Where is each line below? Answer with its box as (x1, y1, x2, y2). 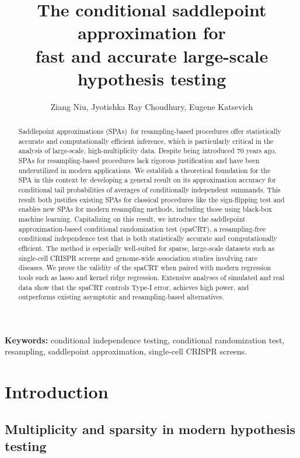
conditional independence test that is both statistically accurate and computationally (18, 233, 277, 243)
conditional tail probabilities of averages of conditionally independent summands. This (18, 185, 281, 195)
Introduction (5, 380, 109, 404)
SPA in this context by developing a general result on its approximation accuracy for (18, 175, 276, 185)
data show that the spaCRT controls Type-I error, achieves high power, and (18, 282, 249, 292)
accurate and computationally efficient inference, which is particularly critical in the (18, 136, 274, 146)
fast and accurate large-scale (35, 43, 268, 67)
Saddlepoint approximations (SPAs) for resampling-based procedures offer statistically (18, 126, 281, 136)
